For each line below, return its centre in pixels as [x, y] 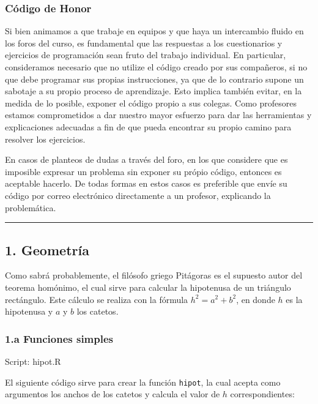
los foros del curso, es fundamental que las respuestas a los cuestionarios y [144, 43]
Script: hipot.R [33, 361]
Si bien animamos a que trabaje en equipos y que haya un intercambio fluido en [154, 31]
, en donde [256, 299]
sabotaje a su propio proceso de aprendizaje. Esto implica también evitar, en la [153, 91]
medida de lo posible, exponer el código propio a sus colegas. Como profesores [151, 103]
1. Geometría [47, 249]
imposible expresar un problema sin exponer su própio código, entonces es [143, 171]
